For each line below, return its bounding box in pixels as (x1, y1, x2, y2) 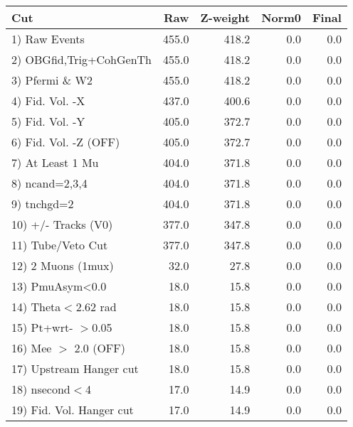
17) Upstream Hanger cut (11, 360, 139, 377)
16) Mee (11, 340, 52, 356)
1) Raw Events (11, 31, 85, 47)
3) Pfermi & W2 (11, 72, 93, 88)
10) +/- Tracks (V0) (11, 216, 113, 232)
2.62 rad (75, 298, 117, 315)
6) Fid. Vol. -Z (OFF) (11, 134, 120, 150)
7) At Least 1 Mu (11, 154, 99, 171)
